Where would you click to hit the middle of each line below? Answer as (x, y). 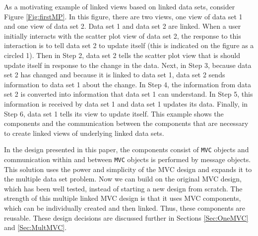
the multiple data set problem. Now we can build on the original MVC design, (123, 179)
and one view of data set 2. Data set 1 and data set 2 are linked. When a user (123, 26)
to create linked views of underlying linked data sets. (84, 133)
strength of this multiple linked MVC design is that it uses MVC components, (123, 198)
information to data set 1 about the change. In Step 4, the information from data (128, 84)
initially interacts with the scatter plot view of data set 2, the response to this (123, 35)
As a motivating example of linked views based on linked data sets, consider (120, 6)
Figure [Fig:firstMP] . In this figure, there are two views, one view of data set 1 (123, 16)
